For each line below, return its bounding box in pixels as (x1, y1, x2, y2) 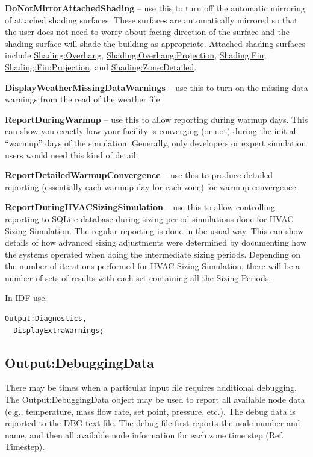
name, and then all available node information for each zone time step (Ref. (5, 428, 284, 441)
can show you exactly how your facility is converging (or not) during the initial (5, 125, 296, 137)
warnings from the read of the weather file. (5, 93, 163, 105)
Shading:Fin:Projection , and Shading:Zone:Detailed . (5, 60, 197, 73)
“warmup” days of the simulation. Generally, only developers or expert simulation (5, 136, 306, 149)
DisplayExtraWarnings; (13, 326, 104, 335)
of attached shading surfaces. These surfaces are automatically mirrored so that (5, 13, 298, 26)
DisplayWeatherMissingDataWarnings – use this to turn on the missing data (5, 81, 308, 93)
